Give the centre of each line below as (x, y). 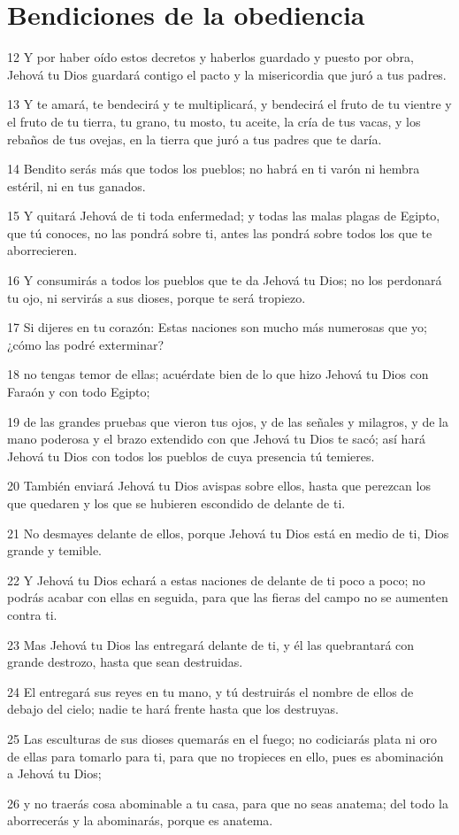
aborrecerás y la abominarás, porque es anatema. (140, 820)
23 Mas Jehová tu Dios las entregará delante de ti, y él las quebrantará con (211, 644)
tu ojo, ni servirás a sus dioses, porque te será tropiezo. (157, 297)
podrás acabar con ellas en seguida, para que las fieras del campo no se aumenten (228, 597)
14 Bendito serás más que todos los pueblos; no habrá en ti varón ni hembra (214, 169)
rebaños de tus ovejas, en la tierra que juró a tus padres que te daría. (195, 139)
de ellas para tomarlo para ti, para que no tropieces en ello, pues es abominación (226, 756)
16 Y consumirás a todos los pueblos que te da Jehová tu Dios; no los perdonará (225, 280)
